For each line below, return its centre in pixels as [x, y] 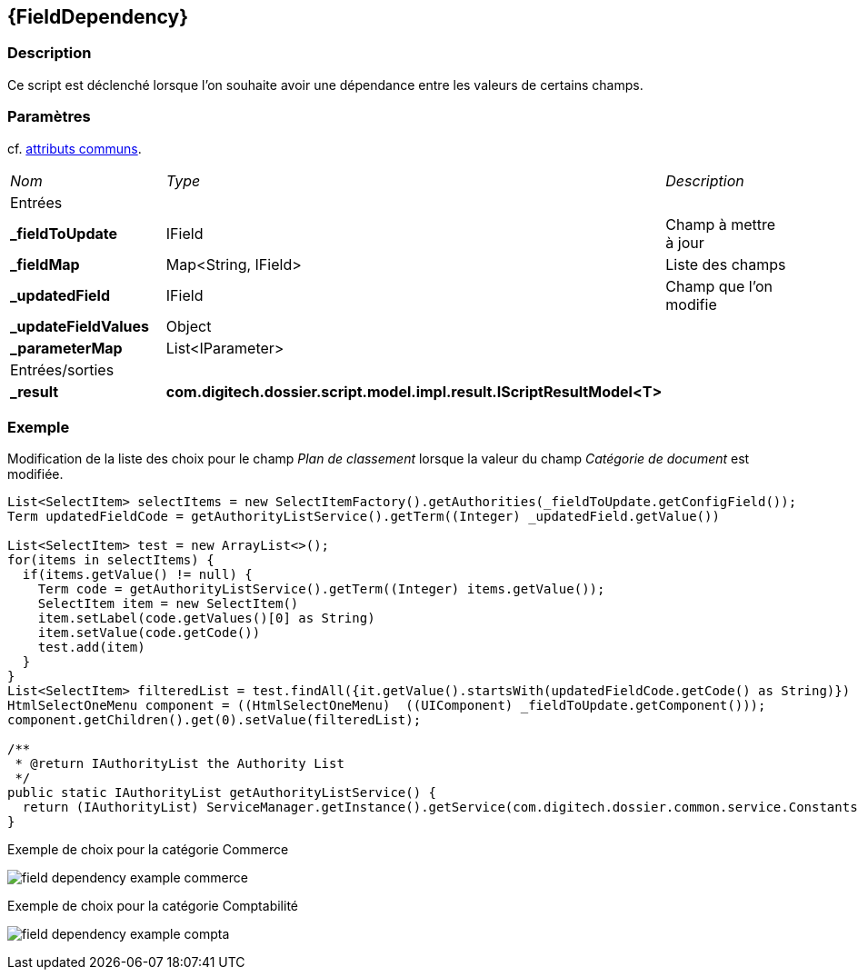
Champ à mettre [721, 224]
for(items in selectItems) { [111, 560]
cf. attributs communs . [75, 148]
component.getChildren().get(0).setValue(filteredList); [214, 720]
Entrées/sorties [62, 369]
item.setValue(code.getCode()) [149, 633]
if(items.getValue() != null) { [137, 575]
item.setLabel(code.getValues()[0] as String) [206, 618]
